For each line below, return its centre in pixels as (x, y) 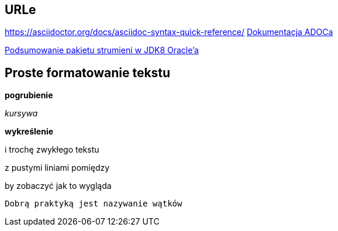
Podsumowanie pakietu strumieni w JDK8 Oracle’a (102, 50)
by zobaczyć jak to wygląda (58, 186)
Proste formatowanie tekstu (88, 73)
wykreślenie (29, 132)
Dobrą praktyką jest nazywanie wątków (94, 204)
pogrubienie (29, 95)
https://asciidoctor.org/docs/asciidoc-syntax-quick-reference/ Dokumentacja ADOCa (169, 32)
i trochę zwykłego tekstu (52, 150)
